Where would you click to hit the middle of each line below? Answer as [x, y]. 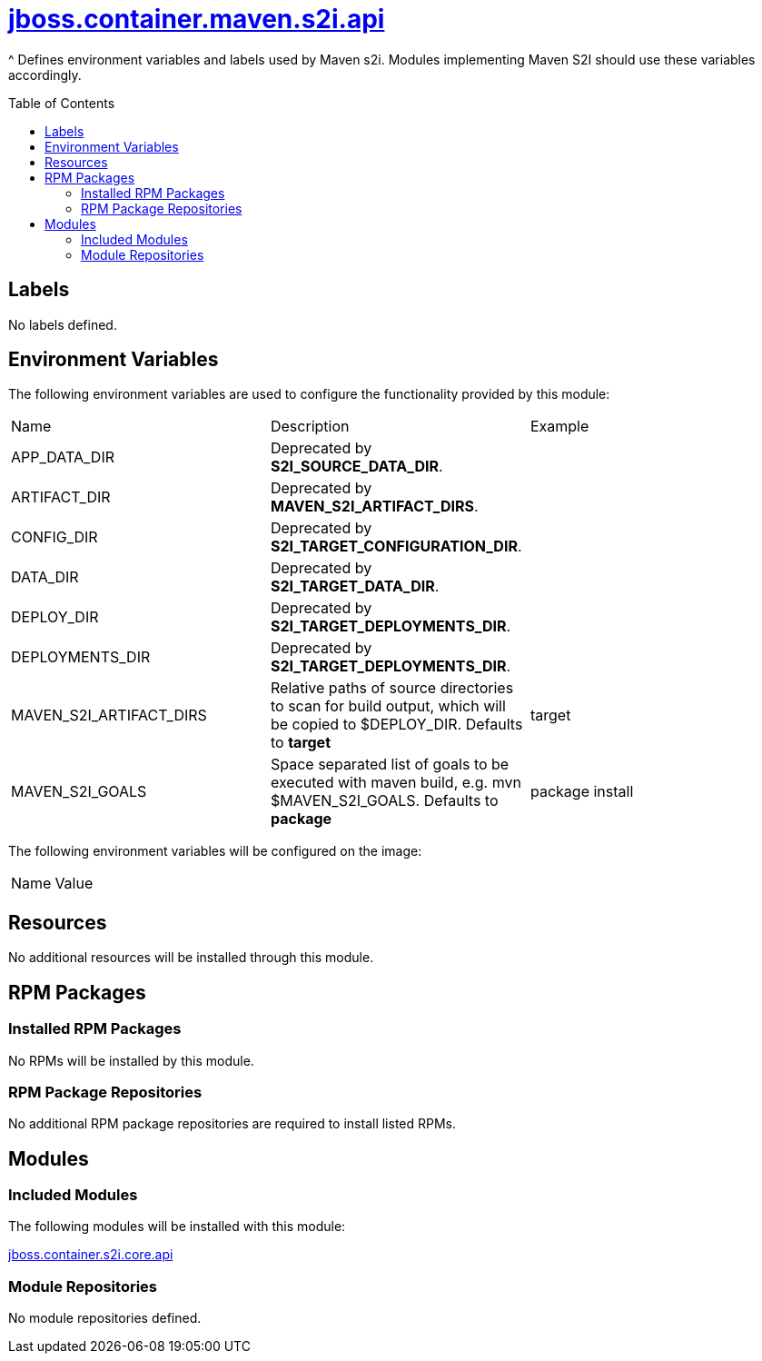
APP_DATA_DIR [63, 457]
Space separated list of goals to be [390, 765]
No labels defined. [63, 324]
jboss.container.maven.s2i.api [197, 19]
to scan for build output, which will [388, 706]
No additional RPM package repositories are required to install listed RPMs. [233, 1124]
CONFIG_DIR [54, 537]
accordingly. [45, 75]
